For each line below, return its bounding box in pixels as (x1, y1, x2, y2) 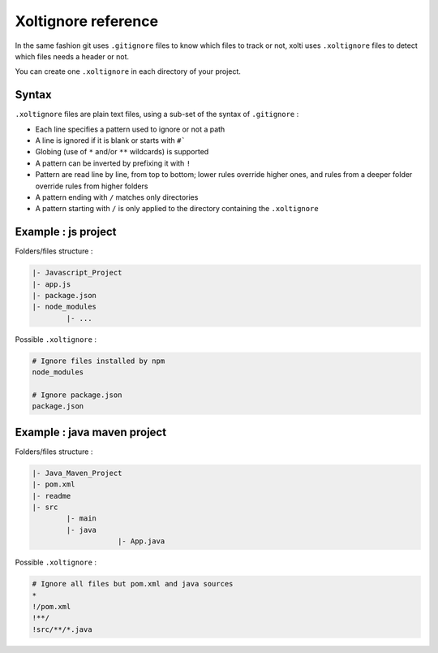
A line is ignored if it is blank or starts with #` (35, 136, 186, 145)
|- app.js (32, 279, 71, 288)
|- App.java (118, 537, 165, 546)
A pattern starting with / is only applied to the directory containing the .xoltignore (35, 204, 320, 214)
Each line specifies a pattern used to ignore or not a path (35, 124, 225, 134)
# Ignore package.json (32, 390, 122, 400)
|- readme (32, 491, 71, 500)
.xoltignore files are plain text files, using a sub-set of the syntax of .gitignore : (15, 110, 299, 119)
